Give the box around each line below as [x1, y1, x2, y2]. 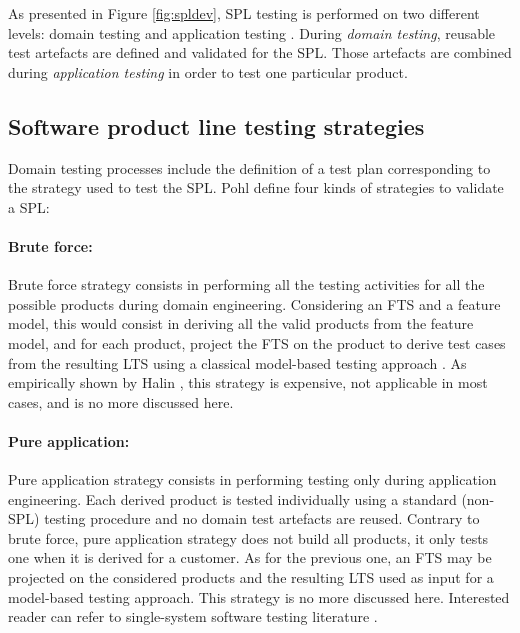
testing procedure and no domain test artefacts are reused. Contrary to [44, 508, 480, 529]
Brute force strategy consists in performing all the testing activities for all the [8, 274, 485, 295]
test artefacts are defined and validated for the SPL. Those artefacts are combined [8, 42, 512, 63]
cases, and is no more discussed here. [8, 391, 234, 412]
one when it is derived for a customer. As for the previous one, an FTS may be [8, 547, 492, 568]
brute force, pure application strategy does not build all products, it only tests [8, 527, 489, 548]
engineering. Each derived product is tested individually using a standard [8, 488, 457, 509]
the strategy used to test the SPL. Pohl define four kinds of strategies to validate [8, 177, 504, 198]
